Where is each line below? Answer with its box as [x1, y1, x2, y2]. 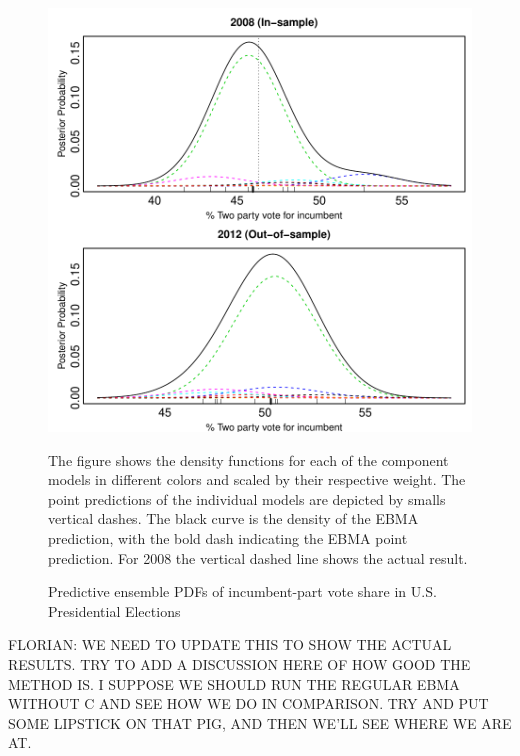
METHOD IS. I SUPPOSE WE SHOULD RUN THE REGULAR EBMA [8, 673, 460, 694]
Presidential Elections [48, 600, 181, 621]
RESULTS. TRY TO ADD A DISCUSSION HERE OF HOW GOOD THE [8, 653, 471, 674]
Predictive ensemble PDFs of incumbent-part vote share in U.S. [48, 581, 437, 602]
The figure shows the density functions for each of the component [48, 449, 449, 470]
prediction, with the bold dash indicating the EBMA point [48, 527, 408, 548]
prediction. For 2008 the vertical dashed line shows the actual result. [48, 547, 468, 568]
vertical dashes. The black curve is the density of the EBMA [48, 508, 419, 529]
